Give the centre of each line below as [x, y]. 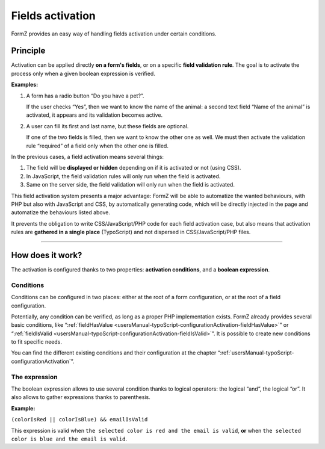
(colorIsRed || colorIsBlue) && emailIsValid [79, 420]
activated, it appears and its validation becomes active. [94, 115]
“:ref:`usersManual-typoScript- [256, 353]
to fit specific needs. [37, 342]
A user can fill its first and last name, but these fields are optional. [107, 126]
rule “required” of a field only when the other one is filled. [97, 146]
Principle [28, 51]
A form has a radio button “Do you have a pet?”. [85, 96]
